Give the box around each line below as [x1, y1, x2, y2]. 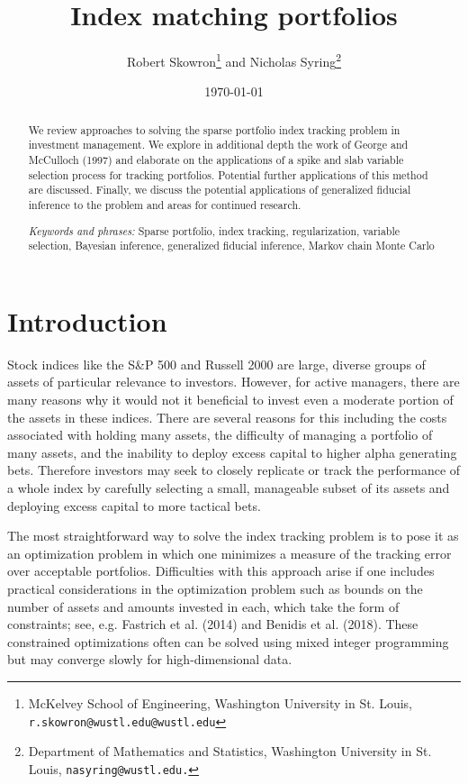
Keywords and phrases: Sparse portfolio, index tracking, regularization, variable [28, 223, 400, 238]
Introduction [7, 302, 167, 339]
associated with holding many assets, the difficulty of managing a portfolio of [7, 425, 433, 444]
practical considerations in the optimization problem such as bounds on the [7, 579, 423, 597]
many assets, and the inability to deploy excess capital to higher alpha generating [7, 442, 457, 461]
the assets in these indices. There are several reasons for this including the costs [7, 407, 447, 426]
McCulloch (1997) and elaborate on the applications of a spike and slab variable [28, 152, 404, 168]
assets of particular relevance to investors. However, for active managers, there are [7, 372, 460, 391]
